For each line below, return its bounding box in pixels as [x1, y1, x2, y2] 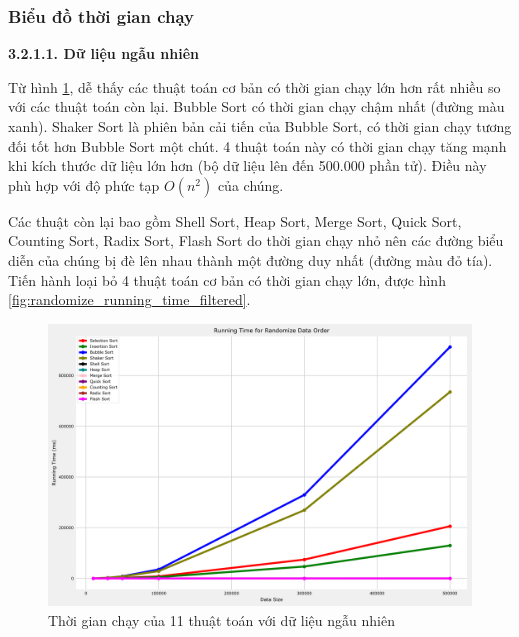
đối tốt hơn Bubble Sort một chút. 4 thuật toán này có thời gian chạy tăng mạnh [8, 135, 507, 156]
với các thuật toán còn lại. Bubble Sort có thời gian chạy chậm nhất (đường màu [8, 96, 505, 117]
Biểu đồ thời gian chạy [8, 3, 195, 28]
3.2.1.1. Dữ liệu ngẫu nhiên [8, 43, 199, 64]
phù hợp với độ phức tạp [8, 174, 160, 195]
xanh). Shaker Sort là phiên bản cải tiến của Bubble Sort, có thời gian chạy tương [8, 116, 512, 136]
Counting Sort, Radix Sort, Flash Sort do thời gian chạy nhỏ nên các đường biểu [8, 230, 504, 251]
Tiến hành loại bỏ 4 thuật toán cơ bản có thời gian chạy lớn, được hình [8, 269, 446, 290]
